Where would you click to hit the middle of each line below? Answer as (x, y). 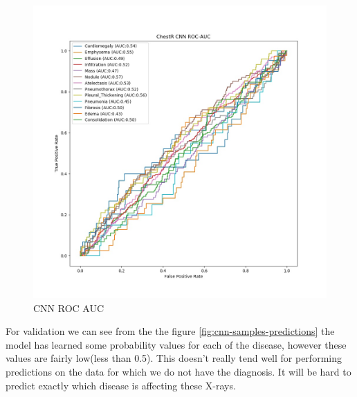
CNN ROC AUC (69, 308)
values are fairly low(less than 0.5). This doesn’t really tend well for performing (174, 358)
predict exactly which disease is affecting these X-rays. (121, 385)
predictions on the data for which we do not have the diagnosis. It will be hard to (178, 371)
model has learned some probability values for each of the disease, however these (176, 344)
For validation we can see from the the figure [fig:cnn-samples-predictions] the (170, 331)
